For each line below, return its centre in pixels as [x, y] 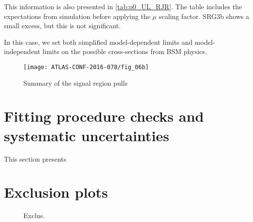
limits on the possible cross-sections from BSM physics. [125, 51]
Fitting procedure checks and [104, 116]
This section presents [35, 158]
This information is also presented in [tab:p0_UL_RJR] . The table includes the [123, 6]
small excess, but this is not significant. [63, 26]
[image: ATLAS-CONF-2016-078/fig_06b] [86, 67]
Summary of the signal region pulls [76, 83]
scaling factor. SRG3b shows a [204, 16]
